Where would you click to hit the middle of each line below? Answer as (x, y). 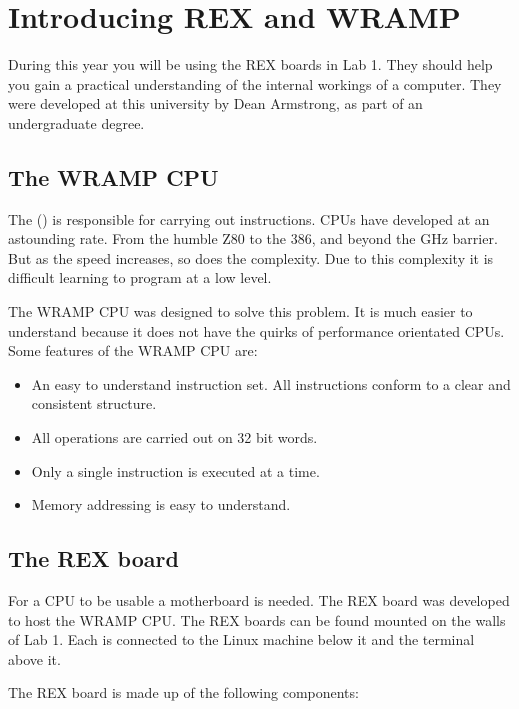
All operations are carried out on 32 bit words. (174, 437)
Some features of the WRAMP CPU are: (133, 350)
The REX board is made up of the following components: (183, 692)
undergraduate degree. (76, 122)
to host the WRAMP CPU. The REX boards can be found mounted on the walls (257, 619)
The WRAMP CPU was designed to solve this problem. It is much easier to (240, 311)
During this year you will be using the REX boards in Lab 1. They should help (250, 64)
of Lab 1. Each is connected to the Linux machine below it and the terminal (241, 639)
